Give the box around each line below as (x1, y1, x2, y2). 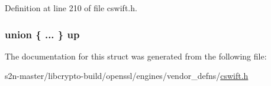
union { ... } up (5, 27, 80, 41)
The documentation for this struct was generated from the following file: (5, 49, 267, 62)
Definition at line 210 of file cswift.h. (5, 2, 137, 14)
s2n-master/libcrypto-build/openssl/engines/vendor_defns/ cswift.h (5, 70, 249, 82)
